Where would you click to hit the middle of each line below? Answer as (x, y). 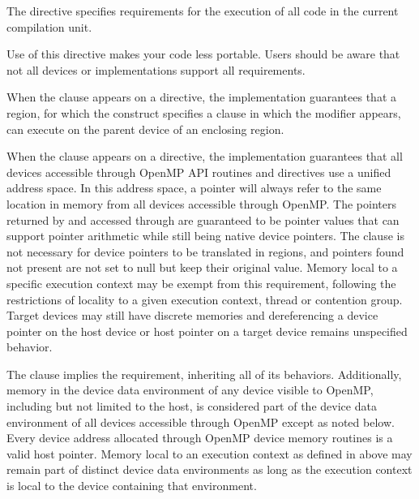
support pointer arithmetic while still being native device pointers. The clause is (205, 236)
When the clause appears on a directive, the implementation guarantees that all (205, 156)
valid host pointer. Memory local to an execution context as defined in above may (209, 453)
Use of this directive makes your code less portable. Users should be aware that (203, 54)
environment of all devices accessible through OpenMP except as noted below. (201, 422)
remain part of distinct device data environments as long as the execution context (209, 469)
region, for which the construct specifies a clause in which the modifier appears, (204, 112)
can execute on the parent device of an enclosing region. (145, 129)
